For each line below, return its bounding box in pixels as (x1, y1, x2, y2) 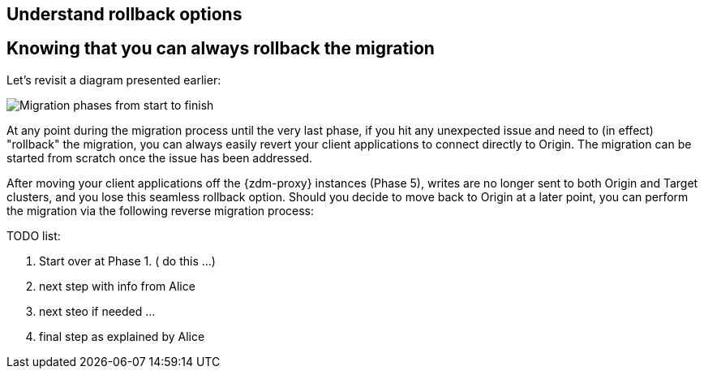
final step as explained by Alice (39, 329, 205, 343)
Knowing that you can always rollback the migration (6, 38, 435, 59)
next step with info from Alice (39, 278, 195, 293)
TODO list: (6, 228, 61, 243)
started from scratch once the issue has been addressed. (6, 150, 313, 165)
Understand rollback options (6, 4, 243, 24)
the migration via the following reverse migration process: (6, 203, 315, 218)
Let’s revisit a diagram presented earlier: (6, 72, 221, 87)
